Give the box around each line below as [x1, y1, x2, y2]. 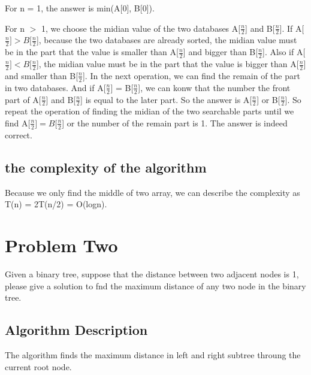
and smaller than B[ [5, 69, 78, 81]
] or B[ [256, 93, 280, 105]
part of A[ [5, 93, 41, 105]
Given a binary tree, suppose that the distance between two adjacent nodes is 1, [5, 267, 299, 280]
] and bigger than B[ [183, 46, 258, 58]
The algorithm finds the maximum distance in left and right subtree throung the [5, 348, 301, 361]
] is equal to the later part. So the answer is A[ [80, 93, 252, 105]
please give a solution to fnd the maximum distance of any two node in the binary [5, 279, 306, 292]
